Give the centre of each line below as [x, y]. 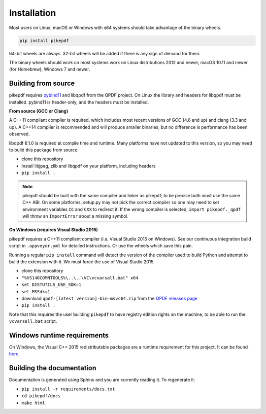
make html [33, 403]
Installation [33, 13]
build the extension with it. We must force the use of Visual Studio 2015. [82, 262]
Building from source [42, 84]
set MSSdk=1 [36, 292]
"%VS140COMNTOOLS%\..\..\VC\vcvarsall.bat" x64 [80, 278]
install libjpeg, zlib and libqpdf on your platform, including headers [89, 166]
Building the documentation [53, 368]
